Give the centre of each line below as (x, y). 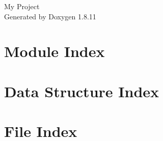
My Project (22, 6)
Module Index (55, 51)
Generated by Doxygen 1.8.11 (50, 16)
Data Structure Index (82, 91)
